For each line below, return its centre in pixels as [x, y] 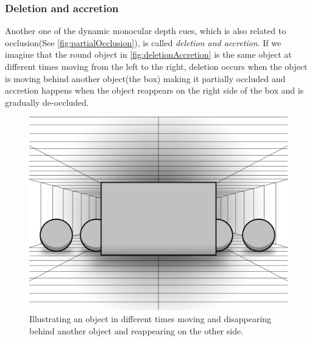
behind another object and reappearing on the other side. [136, 330]
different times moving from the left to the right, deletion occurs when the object [156, 66]
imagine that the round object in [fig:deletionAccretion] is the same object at [148, 54]
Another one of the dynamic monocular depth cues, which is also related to [146, 31]
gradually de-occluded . [47, 102]
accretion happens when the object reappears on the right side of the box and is [154, 90]
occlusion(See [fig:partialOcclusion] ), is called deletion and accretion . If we [143, 42]
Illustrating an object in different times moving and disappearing [151, 318]
